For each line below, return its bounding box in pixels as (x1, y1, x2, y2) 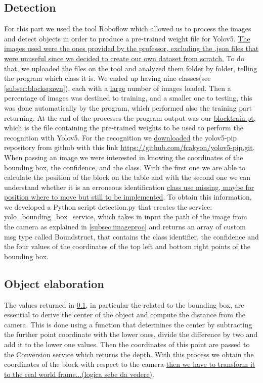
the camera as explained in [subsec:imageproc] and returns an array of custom (4, 221, 246, 232)
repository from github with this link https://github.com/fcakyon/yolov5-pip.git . (4, 142, 255, 153)
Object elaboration (4, 275, 104, 291)
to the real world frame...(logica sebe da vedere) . (4, 368, 154, 379)
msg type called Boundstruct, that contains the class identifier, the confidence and (4, 231, 259, 242)
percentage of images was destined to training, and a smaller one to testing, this (4, 92, 252, 103)
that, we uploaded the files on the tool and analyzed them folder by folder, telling (4, 63, 257, 73)
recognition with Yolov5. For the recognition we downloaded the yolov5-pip (4, 132, 237, 142)
